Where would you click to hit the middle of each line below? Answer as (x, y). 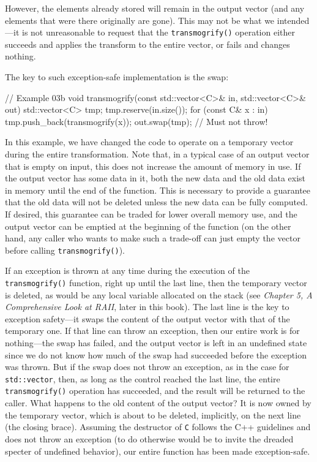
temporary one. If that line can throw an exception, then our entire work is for (152, 331)
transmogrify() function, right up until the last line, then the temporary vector (156, 282)
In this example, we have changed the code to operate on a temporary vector (149, 142)
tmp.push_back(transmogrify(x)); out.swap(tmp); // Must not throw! (136, 121)
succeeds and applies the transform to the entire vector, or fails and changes (147, 44)
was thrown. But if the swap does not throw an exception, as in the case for (147, 367)
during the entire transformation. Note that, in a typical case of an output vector (157, 154)
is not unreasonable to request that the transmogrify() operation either (158, 32)
